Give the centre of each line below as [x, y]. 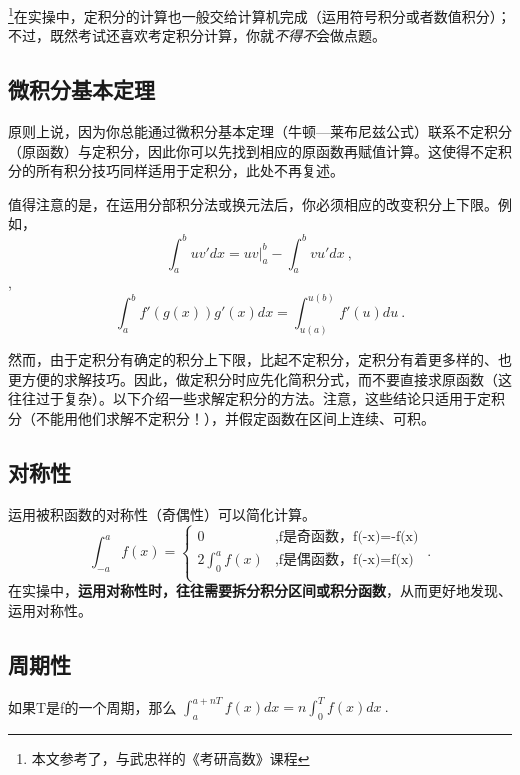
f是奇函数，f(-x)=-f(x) [348, 536]
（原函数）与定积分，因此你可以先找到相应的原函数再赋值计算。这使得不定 [253, 150]
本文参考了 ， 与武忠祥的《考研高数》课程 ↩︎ [170, 757]
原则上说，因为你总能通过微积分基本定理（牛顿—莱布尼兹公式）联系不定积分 [260, 131]
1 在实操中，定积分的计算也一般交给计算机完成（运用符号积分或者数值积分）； [259, 14]
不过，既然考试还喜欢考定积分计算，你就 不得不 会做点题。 [197, 35]
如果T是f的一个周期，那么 [92, 706]
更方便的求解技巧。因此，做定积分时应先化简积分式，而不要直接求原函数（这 [260, 378]
